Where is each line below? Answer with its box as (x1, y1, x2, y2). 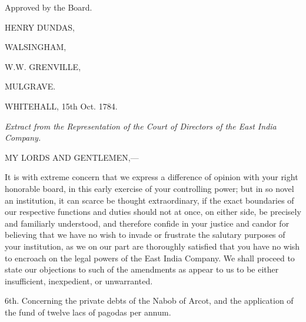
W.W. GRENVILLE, (5, 60, 81, 72)
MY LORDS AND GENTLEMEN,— (5, 151, 139, 163)
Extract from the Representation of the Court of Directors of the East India (5, 119, 277, 132)
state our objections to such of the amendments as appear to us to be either (5, 263, 279, 275)
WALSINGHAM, (5, 41, 66, 53)
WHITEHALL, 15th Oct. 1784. (5, 99, 118, 112)
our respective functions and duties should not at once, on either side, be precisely (5, 205, 301, 218)
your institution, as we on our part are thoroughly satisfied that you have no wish (5, 240, 300, 252)
